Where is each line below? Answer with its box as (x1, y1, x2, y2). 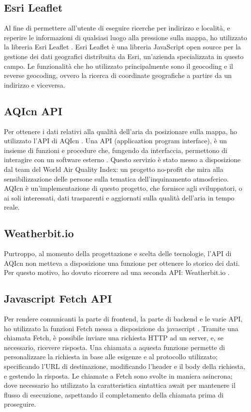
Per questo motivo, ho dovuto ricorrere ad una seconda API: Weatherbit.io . (4, 267, 230, 277)
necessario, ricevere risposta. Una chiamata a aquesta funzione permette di (4, 342, 225, 352)
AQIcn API (4, 103, 62, 118)
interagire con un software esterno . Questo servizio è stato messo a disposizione (4, 154, 241, 165)
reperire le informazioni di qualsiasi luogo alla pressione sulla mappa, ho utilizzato (4, 32, 247, 42)
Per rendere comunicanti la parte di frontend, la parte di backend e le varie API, (4, 314, 243, 324)
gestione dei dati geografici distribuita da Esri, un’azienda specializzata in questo (4, 51, 244, 61)
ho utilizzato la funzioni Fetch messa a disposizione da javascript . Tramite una (4, 323, 238, 333)
